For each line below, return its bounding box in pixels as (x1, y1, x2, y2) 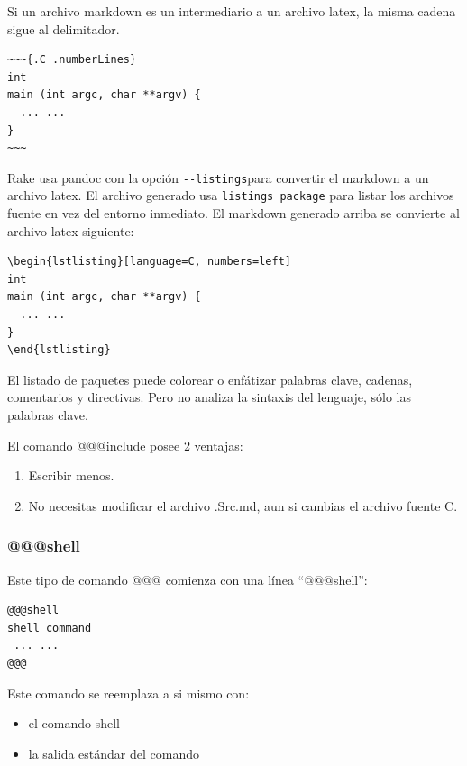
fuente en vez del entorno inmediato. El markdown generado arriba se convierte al (7, 204, 460, 223)
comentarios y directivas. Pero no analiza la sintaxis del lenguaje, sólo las (7, 388, 411, 406)
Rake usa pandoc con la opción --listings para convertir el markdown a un (7, 168, 429, 187)
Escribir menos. (28, 466, 114, 485)
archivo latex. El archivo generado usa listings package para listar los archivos (7, 186, 454, 205)
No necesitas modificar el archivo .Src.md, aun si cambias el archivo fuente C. (28, 496, 458, 515)
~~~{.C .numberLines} (7, 53, 137, 67)
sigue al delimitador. (7, 19, 120, 38)
